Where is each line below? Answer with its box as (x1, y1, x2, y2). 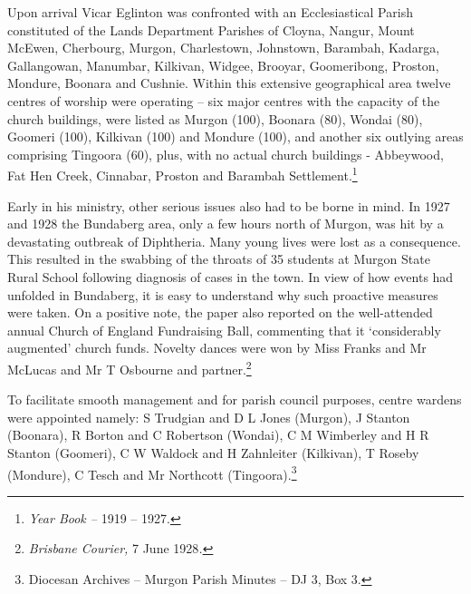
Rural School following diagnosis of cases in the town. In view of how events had (7, 267, 454, 286)
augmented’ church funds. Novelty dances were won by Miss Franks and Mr (7, 338, 427, 357)
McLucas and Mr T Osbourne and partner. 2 (7, 356, 252, 378)
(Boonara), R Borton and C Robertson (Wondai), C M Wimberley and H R (7, 425, 429, 444)
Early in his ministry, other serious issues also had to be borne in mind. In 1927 (7, 196, 450, 215)
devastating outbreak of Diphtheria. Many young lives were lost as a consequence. (7, 231, 461, 250)
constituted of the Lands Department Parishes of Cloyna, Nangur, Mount (7, 20, 415, 39)
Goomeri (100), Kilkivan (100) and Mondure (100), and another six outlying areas (7, 127, 464, 146)
